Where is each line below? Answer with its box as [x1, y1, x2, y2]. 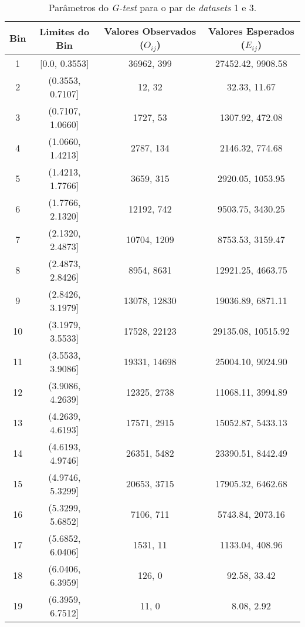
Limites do [39, 24, 90, 38]
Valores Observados [104, 24, 196, 38]
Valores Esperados [208, 24, 294, 38]
